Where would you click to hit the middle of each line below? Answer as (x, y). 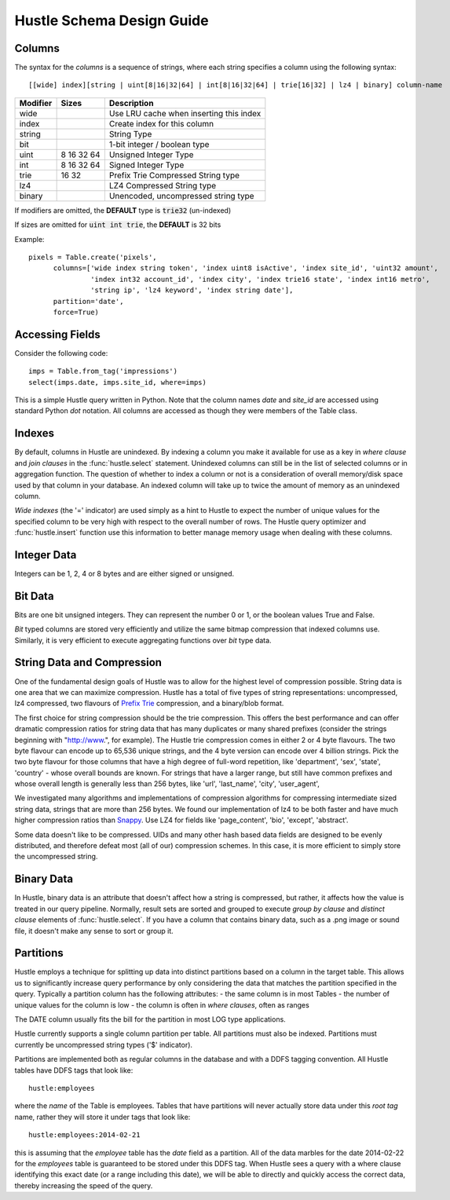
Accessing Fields (58, 334)
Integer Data (46, 555)
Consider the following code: (61, 353)
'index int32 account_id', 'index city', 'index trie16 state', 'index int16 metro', (260, 279)
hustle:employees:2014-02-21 (84, 1135)
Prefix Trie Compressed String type (174, 175)
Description (131, 103)
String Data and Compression (88, 662)
